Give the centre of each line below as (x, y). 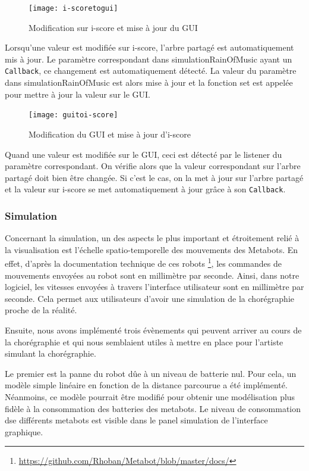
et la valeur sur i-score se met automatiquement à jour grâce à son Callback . (145, 189)
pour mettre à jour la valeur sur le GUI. (78, 94)
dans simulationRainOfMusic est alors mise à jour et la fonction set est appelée (149, 82)
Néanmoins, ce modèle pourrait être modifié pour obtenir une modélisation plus (150, 396)
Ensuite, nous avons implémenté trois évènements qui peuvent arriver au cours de (153, 330)
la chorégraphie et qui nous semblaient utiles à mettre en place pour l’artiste (144, 341)
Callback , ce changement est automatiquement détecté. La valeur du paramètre (151, 71)
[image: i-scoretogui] (73, 8)
